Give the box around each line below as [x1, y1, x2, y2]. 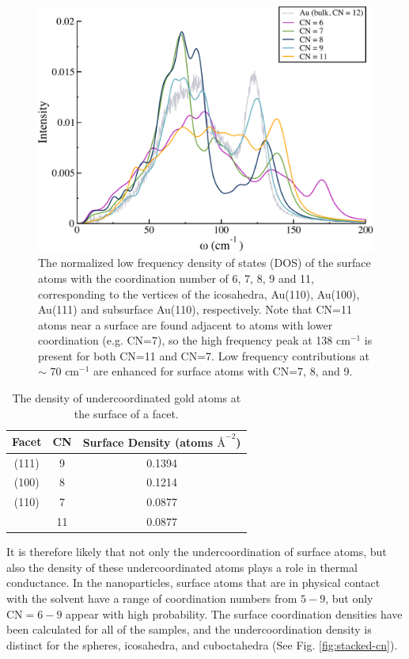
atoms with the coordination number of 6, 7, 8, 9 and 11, [38, 269, 315, 286]
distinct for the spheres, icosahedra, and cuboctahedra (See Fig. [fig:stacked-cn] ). [6, 636, 398, 653]
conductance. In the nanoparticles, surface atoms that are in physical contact [6, 574, 381, 591]
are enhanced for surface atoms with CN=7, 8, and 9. [93, 363, 353, 379]
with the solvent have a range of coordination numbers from [6, 590, 297, 606]
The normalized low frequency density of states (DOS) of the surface [38, 254, 371, 271]
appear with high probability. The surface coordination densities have [66, 605, 403, 622]
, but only [325, 590, 373, 606]
